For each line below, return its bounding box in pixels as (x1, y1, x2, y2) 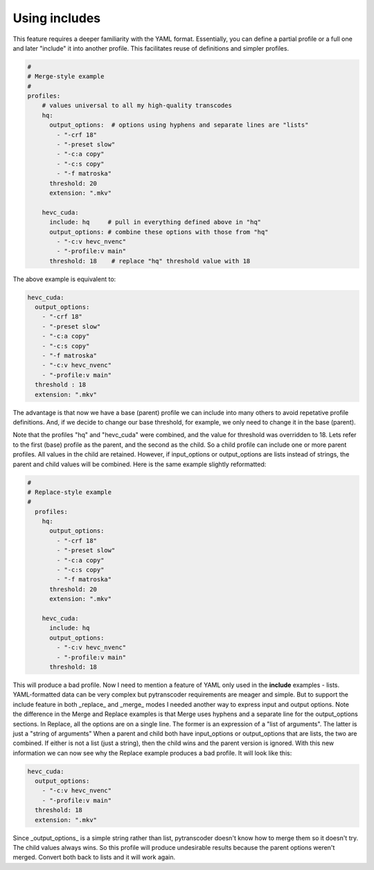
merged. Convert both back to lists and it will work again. (12, 853, 176, 862)
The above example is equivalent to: (12, 275, 116, 283)
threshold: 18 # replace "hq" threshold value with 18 (49, 257, 251, 265)
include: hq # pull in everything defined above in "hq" (49, 219, 262, 226)
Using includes (12, 10, 101, 26)
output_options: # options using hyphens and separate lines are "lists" (49, 121, 309, 129)
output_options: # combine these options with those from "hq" (49, 228, 269, 236)
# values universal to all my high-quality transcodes (42, 101, 232, 110)
